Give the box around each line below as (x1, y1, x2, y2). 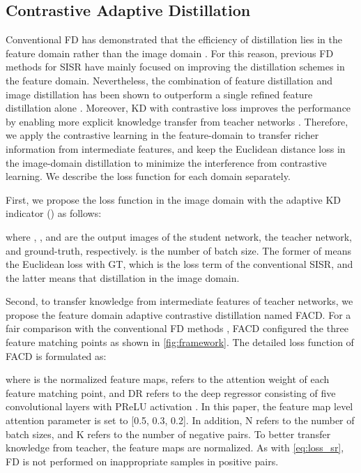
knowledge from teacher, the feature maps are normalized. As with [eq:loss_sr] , (6, 440, 344, 455)
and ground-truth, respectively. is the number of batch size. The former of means (6, 243, 351, 257)
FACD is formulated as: (6, 348, 107, 363)
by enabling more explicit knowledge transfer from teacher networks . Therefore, (6, 114, 348, 128)
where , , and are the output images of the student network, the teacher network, (6, 229, 352, 243)
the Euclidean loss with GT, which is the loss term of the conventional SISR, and (6, 257, 353, 271)
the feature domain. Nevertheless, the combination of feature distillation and (6, 73, 332, 87)
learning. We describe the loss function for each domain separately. (6, 169, 291, 183)
